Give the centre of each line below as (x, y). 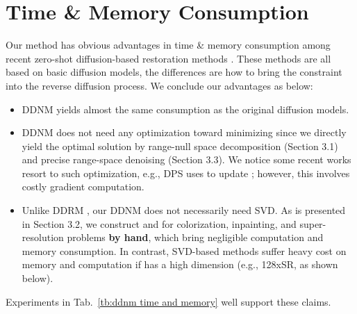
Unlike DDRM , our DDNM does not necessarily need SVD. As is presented (184, 210)
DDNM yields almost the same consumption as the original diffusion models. (185, 109)
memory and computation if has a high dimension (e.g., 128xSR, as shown (180, 264)
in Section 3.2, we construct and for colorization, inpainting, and (159, 223)
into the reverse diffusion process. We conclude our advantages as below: (159, 85)
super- (313, 223)
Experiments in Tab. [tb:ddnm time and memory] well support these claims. (168, 301)
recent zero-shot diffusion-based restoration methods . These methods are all (168, 58)
